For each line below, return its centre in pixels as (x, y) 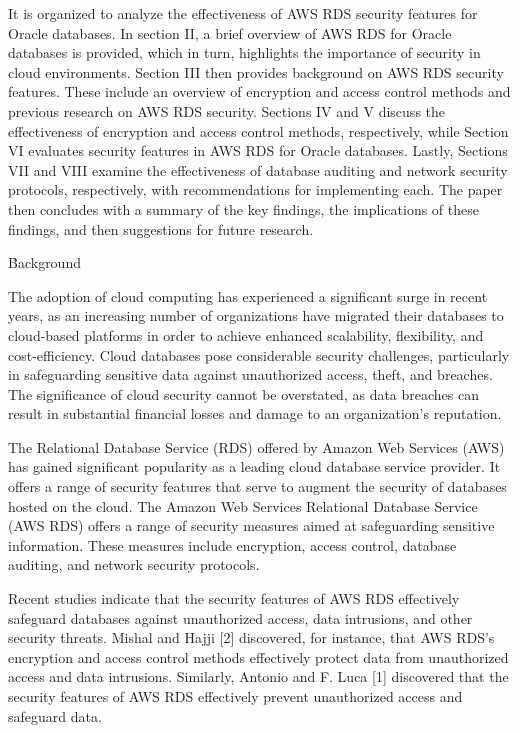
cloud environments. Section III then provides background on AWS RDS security (256, 71)
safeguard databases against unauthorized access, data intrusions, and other (240, 617)
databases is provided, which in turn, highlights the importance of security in (244, 52)
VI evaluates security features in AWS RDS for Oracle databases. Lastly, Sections (258, 150)
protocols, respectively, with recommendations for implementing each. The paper (255, 189)
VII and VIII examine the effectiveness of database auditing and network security (258, 169)
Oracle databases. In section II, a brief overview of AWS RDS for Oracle (230, 32)
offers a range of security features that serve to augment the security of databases (257, 486)
